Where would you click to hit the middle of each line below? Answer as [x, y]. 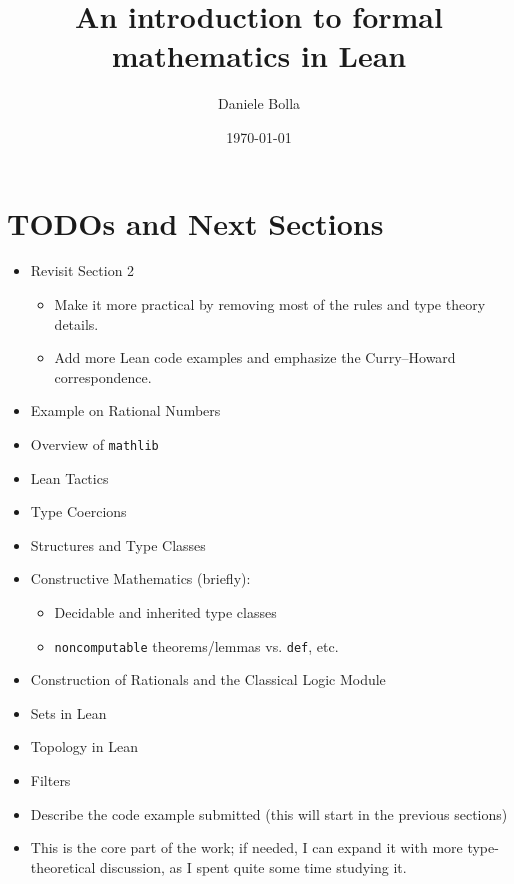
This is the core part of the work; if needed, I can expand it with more [246, 847]
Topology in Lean [84, 746]
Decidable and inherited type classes [165, 612]
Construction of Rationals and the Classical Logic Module [208, 679]
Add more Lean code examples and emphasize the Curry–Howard [255, 357]
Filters [50, 780]
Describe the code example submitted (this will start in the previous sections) [269, 813]
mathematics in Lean [259, 55]
